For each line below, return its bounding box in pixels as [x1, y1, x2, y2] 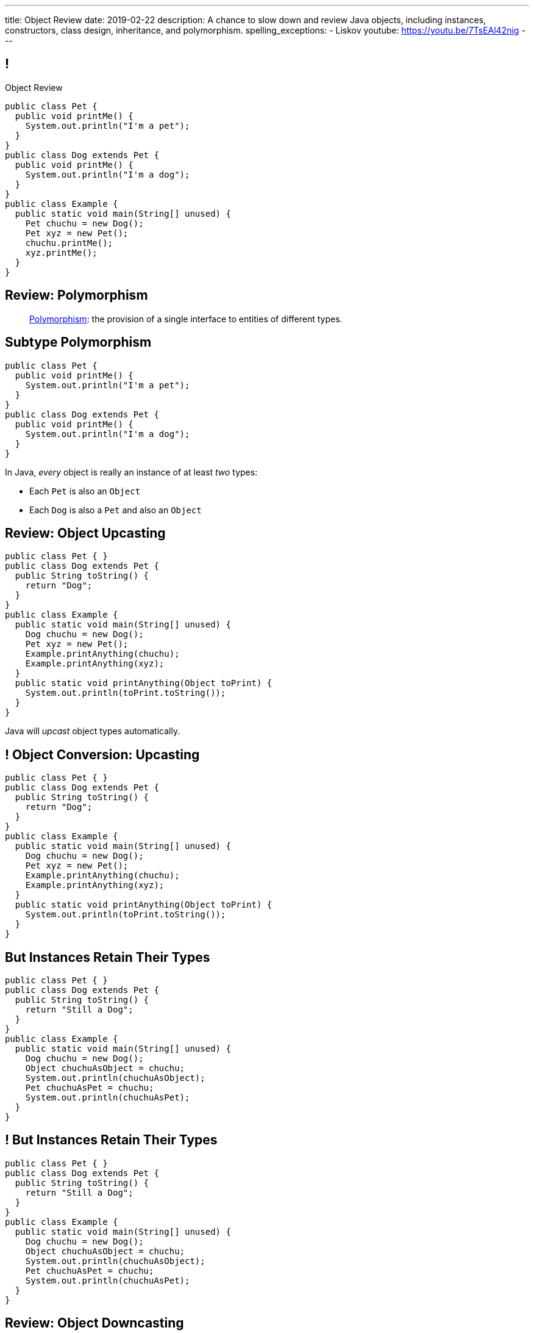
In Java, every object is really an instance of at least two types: [5, 466, 258, 477]
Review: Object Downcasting [5, 1315, 184, 1331]
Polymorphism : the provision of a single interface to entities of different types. [29, 313, 343, 324]
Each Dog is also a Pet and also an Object [29, 504, 202, 515]
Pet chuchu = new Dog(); [25, 218, 144, 228]
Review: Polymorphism [5, 287, 148, 303]
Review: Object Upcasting [5, 525, 166, 541]
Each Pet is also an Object [29, 485, 141, 496]
